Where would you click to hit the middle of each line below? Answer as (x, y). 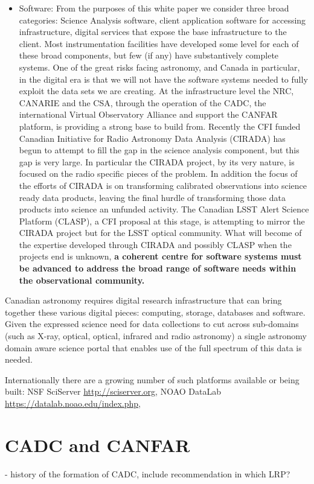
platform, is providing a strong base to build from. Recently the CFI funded (160, 126)
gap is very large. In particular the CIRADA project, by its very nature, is (157, 161)
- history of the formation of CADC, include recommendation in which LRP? (148, 473)
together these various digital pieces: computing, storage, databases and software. (155, 312)
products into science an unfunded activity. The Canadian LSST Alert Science (164, 209)
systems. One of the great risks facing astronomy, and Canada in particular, (159, 67)
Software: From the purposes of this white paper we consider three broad (154, 8)
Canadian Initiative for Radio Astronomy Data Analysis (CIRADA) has (152, 138)
